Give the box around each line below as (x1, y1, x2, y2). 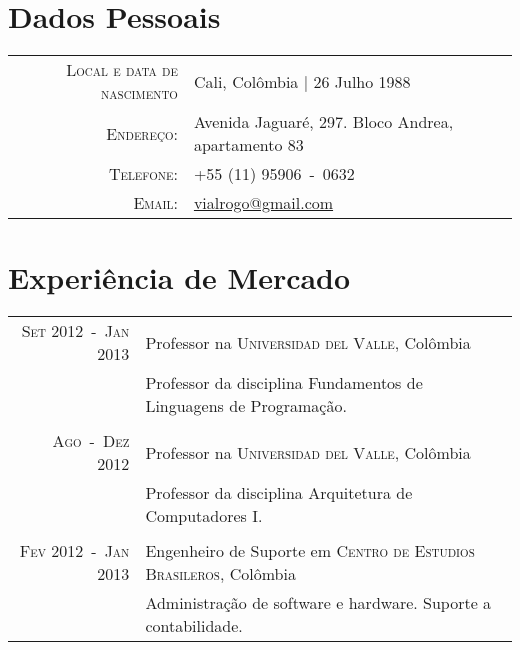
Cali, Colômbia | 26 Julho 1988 (193, 69, 411, 93)
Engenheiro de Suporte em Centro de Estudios (145, 539, 475, 563)
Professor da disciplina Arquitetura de (145, 481, 413, 505)
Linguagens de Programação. (145, 394, 347, 418)
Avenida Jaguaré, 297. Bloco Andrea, (193, 110, 454, 134)
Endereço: (106, 121, 178, 145)
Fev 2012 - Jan (19, 539, 130, 563)
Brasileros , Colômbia (145, 562, 296, 586)
